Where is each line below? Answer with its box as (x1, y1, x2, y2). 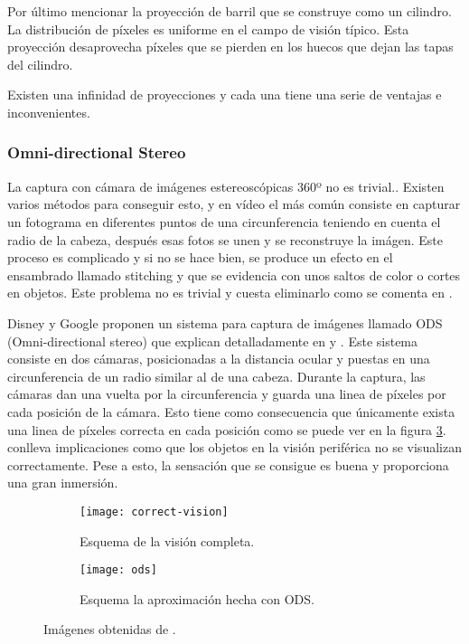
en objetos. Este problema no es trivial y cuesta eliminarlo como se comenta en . (7, 283, 453, 302)
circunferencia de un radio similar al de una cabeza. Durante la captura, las (7, 366, 426, 385)
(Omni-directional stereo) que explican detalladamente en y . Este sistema (7, 331, 418, 350)
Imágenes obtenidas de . (43, 620, 176, 639)
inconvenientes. (7, 102, 90, 121)
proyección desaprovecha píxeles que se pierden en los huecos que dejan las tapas (7, 37, 454, 56)
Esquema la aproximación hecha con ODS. (80, 589, 314, 608)
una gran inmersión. (7, 473, 118, 492)
